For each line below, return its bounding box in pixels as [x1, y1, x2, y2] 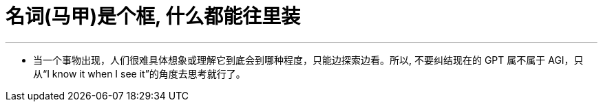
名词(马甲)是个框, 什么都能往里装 [6, 5, 301, 28]
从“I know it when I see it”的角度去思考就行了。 [33, 67, 246, 80]
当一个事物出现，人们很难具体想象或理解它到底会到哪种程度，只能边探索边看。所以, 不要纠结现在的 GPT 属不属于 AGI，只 [33, 53, 584, 66]
